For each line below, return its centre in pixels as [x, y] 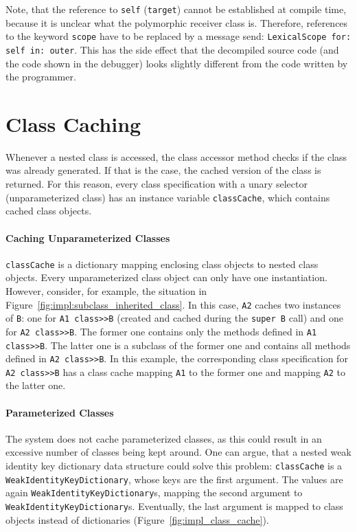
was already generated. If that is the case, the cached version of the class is [163, 170]
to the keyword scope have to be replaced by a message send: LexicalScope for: [178, 36]
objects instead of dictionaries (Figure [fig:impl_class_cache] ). [137, 519]
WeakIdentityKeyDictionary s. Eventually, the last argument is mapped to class [174, 506]
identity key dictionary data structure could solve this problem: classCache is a [174, 466]
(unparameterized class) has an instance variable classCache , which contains [168, 197]
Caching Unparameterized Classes [88, 237]
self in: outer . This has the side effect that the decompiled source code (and [172, 49]
